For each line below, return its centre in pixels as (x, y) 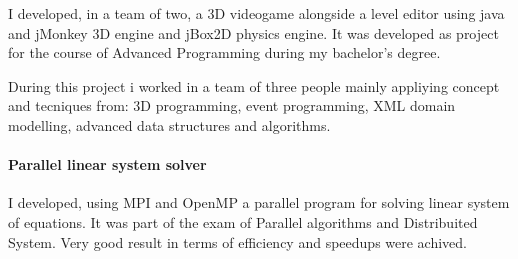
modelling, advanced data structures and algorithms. (169, 124)
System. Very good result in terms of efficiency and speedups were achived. (238, 241)
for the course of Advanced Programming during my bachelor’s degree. (224, 52)
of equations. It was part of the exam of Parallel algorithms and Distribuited (243, 221)
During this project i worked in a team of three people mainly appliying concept (254, 85)
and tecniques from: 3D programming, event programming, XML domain (232, 105)
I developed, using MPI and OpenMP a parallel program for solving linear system (259, 202)
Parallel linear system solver (107, 164)
